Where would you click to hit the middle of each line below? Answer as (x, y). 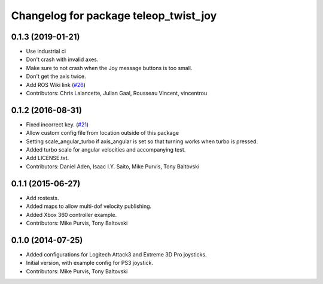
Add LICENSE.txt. (48, 158)
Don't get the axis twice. (56, 76)
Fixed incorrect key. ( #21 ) (57, 124)
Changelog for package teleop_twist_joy (114, 16)
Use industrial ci (46, 52)
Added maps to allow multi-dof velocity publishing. (89, 206)
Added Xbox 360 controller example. (71, 214)
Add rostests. (42, 198)
